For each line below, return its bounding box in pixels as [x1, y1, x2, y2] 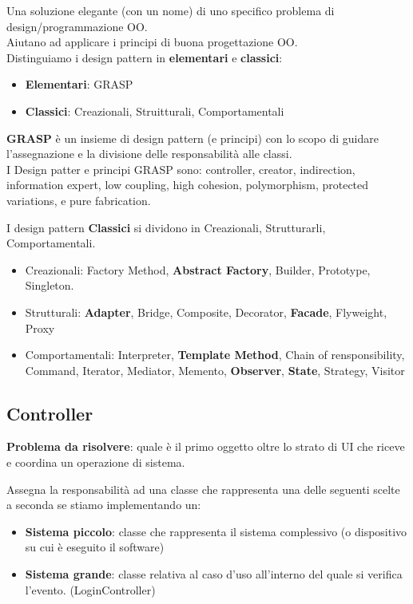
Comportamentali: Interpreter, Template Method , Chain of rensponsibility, [25, 346, 405, 363]
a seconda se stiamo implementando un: [6, 496, 201, 513]
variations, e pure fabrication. [6, 191, 151, 208]
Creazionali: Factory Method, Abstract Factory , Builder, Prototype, [25, 261, 371, 278]
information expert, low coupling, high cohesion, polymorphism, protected [6, 176, 369, 193]
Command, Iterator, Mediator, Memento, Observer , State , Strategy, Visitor [25, 361, 405, 378]
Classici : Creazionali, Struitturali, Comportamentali [25, 102, 284, 119]
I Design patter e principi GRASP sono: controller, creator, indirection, [6, 160, 355, 177]
